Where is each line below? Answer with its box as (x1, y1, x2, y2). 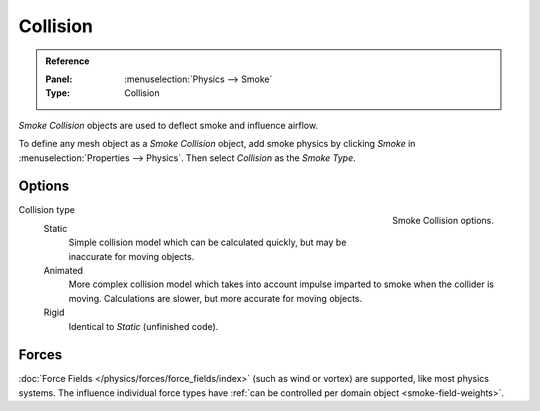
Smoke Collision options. (391, 215, 494, 227)
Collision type (18, 204, 75, 216)
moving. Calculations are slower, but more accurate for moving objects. (68, 292, 363, 304)
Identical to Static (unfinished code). (68, 320, 219, 332)
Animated (43, 264, 84, 276)
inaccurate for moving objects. (68, 250, 195, 262)
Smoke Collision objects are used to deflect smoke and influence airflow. (18, 119, 319, 131)
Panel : (45, 73, 73, 85)
